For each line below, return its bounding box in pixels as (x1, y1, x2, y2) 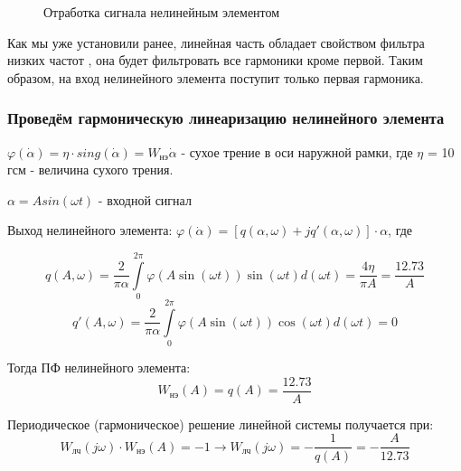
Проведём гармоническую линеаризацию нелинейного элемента (7, 107, 445, 129)
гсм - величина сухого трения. (7, 160, 174, 179)
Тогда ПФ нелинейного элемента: (7, 358, 191, 377)
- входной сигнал (98, 190, 192, 209)
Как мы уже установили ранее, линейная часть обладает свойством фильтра (7, 33, 425, 52)
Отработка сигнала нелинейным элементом (43, 3, 280, 21)
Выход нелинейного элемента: (7, 221, 173, 240)
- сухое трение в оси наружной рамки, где (181, 142, 413, 161)
